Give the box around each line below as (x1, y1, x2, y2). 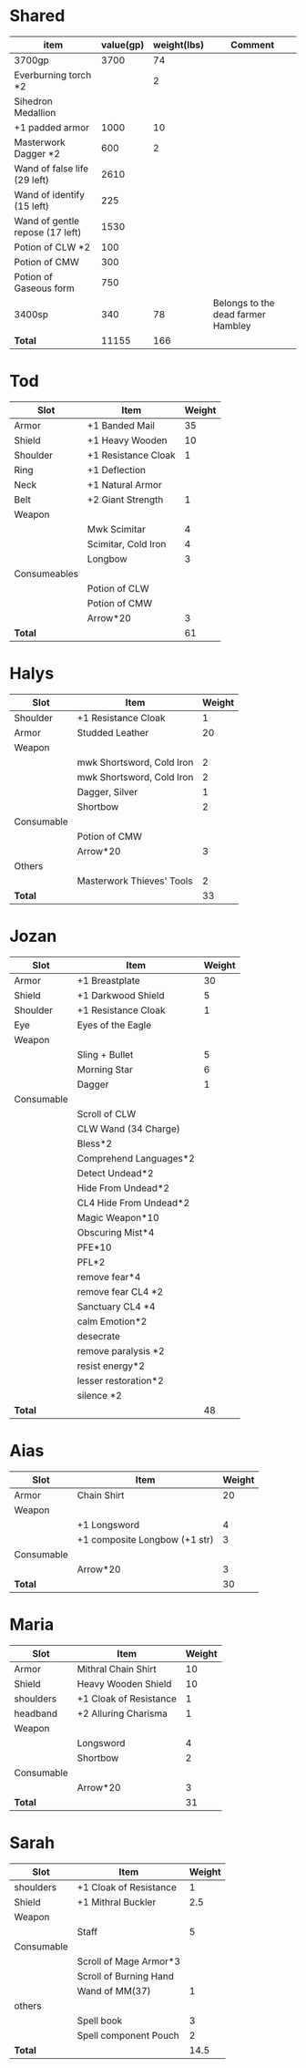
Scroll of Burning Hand (76, 1970, 175, 1982)
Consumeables (14, 567, 79, 580)
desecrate (76, 1329, 121, 1342)
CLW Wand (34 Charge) (76, 1122, 180, 1135)
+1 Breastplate (76, 974, 141, 987)
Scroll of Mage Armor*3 (76, 1955, 180, 1968)
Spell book (76, 2014, 123, 2027)
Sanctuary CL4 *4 (76, 1300, 156, 1313)
